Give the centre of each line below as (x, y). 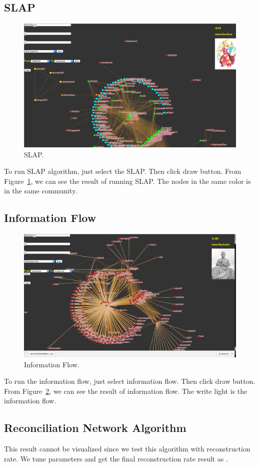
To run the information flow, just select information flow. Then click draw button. (130, 381)
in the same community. (41, 191)
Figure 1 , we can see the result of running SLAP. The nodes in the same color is (127, 181)
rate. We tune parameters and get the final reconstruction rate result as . (116, 458)
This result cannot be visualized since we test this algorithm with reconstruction (127, 449)
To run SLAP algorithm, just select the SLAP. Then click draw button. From (123, 171)
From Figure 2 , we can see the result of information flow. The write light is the (126, 391)
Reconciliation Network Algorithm (95, 428)
